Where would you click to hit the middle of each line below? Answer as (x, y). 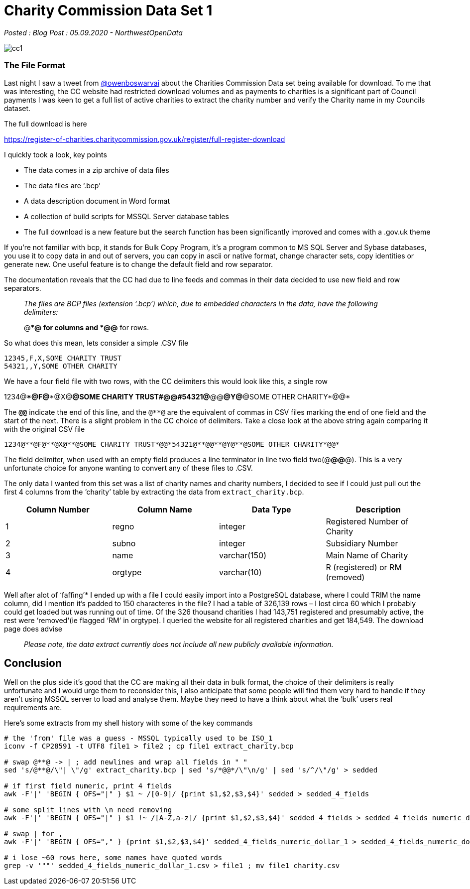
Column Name (165, 509)
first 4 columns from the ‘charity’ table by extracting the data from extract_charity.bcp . (154, 492)
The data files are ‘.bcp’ (62, 185)
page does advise (33, 629)
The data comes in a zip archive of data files (97, 170)
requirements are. (33, 708)
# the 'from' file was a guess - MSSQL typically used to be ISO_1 (138, 738)
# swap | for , (34, 834)
